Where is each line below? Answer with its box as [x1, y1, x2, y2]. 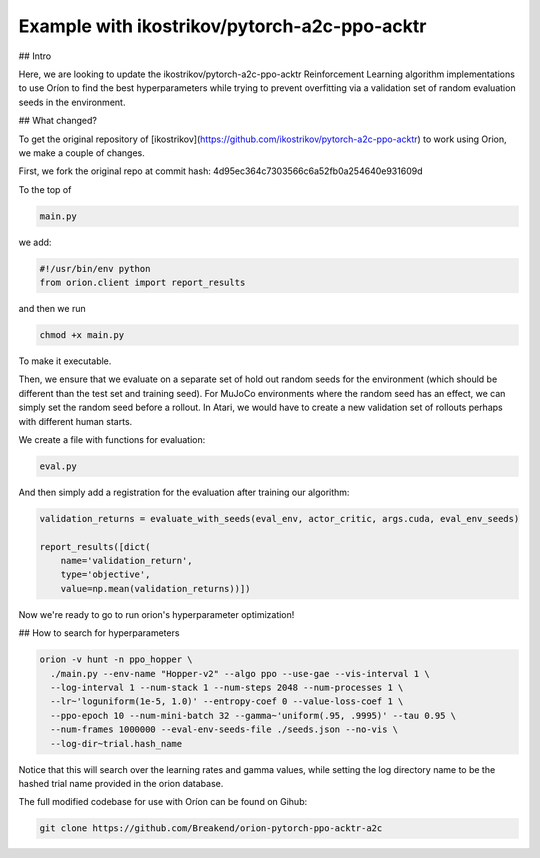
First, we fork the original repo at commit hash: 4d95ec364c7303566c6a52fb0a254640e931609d [18, 165, 423, 177]
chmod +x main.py [39, 329, 125, 340]
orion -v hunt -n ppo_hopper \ [39, 654, 194, 665]
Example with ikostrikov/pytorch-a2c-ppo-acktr [18, 15, 427, 37]
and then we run [18, 303, 86, 314]
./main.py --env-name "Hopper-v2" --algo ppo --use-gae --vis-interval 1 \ [50, 668, 430, 679]
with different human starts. [18, 415, 133, 427]
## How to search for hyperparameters [18, 627, 180, 639]
